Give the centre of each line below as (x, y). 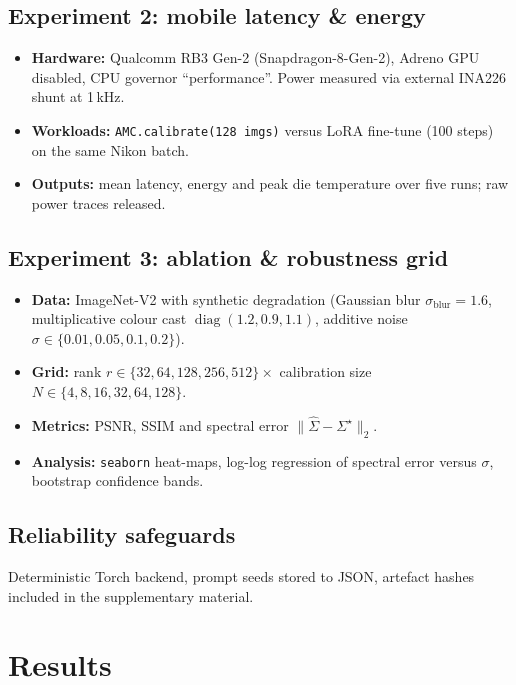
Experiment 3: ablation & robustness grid (228, 256)
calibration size (325, 371)
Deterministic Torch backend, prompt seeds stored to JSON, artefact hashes (241, 576)
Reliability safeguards (122, 534)
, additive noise (361, 318)
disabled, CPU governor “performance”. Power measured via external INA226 (268, 76)
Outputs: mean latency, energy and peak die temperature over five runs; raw (270, 183)
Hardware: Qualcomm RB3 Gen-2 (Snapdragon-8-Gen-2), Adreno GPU (255, 57)
